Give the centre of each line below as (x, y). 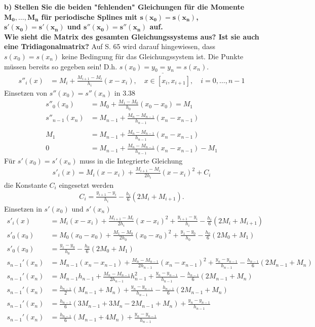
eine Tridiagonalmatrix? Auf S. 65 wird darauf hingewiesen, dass (110, 46)
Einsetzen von (26, 93)
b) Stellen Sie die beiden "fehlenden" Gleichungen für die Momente (124, 7)
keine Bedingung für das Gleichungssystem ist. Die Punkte (152, 56)
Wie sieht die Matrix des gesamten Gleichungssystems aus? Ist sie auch (132, 36)
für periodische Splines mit (89, 16)
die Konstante (26, 185)
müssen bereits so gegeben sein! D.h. (61, 66)
